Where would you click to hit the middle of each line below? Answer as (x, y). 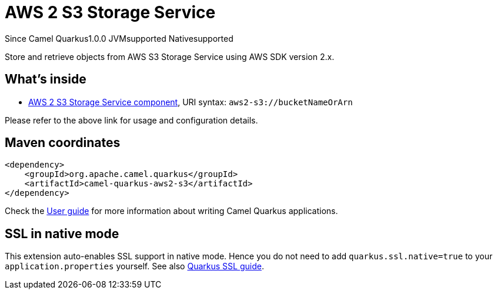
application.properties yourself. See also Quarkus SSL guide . (134, 266)
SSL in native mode (62, 233)
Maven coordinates (63, 143)
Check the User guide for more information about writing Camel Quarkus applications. (171, 211)
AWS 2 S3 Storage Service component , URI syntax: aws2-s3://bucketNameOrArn (191, 102)
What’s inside (46, 79)
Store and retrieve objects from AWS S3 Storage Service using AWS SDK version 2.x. (170, 56)
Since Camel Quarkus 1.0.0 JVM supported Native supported (119, 38)
